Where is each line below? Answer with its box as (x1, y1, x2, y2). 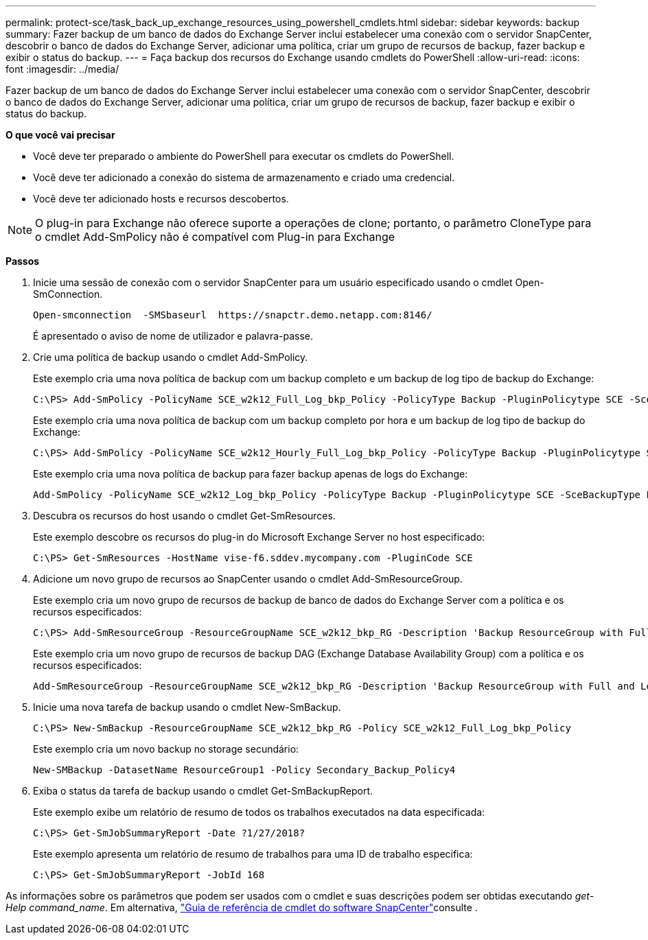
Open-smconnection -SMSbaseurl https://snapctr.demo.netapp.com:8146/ (33, 309, 432, 320)
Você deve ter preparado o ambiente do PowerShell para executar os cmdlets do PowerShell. (33, 150, 454, 162)
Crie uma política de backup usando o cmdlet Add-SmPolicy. (33, 351, 308, 363)
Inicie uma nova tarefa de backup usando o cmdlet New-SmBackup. (33, 701, 341, 713)
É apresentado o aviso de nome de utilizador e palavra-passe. (33, 330, 314, 342)
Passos (5, 255, 40, 267)
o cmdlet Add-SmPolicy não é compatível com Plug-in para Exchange (35, 230, 395, 244)
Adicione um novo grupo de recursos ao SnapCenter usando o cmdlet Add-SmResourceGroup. (33, 573, 463, 585)
